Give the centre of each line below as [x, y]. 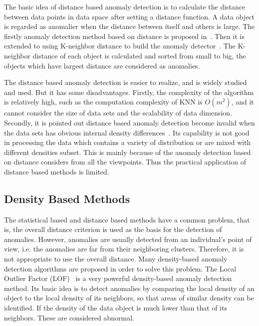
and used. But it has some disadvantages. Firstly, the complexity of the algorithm [129, 92]
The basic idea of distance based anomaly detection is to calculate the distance [125, 6]
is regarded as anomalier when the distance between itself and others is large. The [129, 26]
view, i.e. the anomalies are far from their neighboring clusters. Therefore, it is [124, 249]
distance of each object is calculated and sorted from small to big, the [139, 55]
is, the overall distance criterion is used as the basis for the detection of [113, 229]
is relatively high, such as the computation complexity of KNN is [103, 102]
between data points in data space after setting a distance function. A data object [129, 16]
